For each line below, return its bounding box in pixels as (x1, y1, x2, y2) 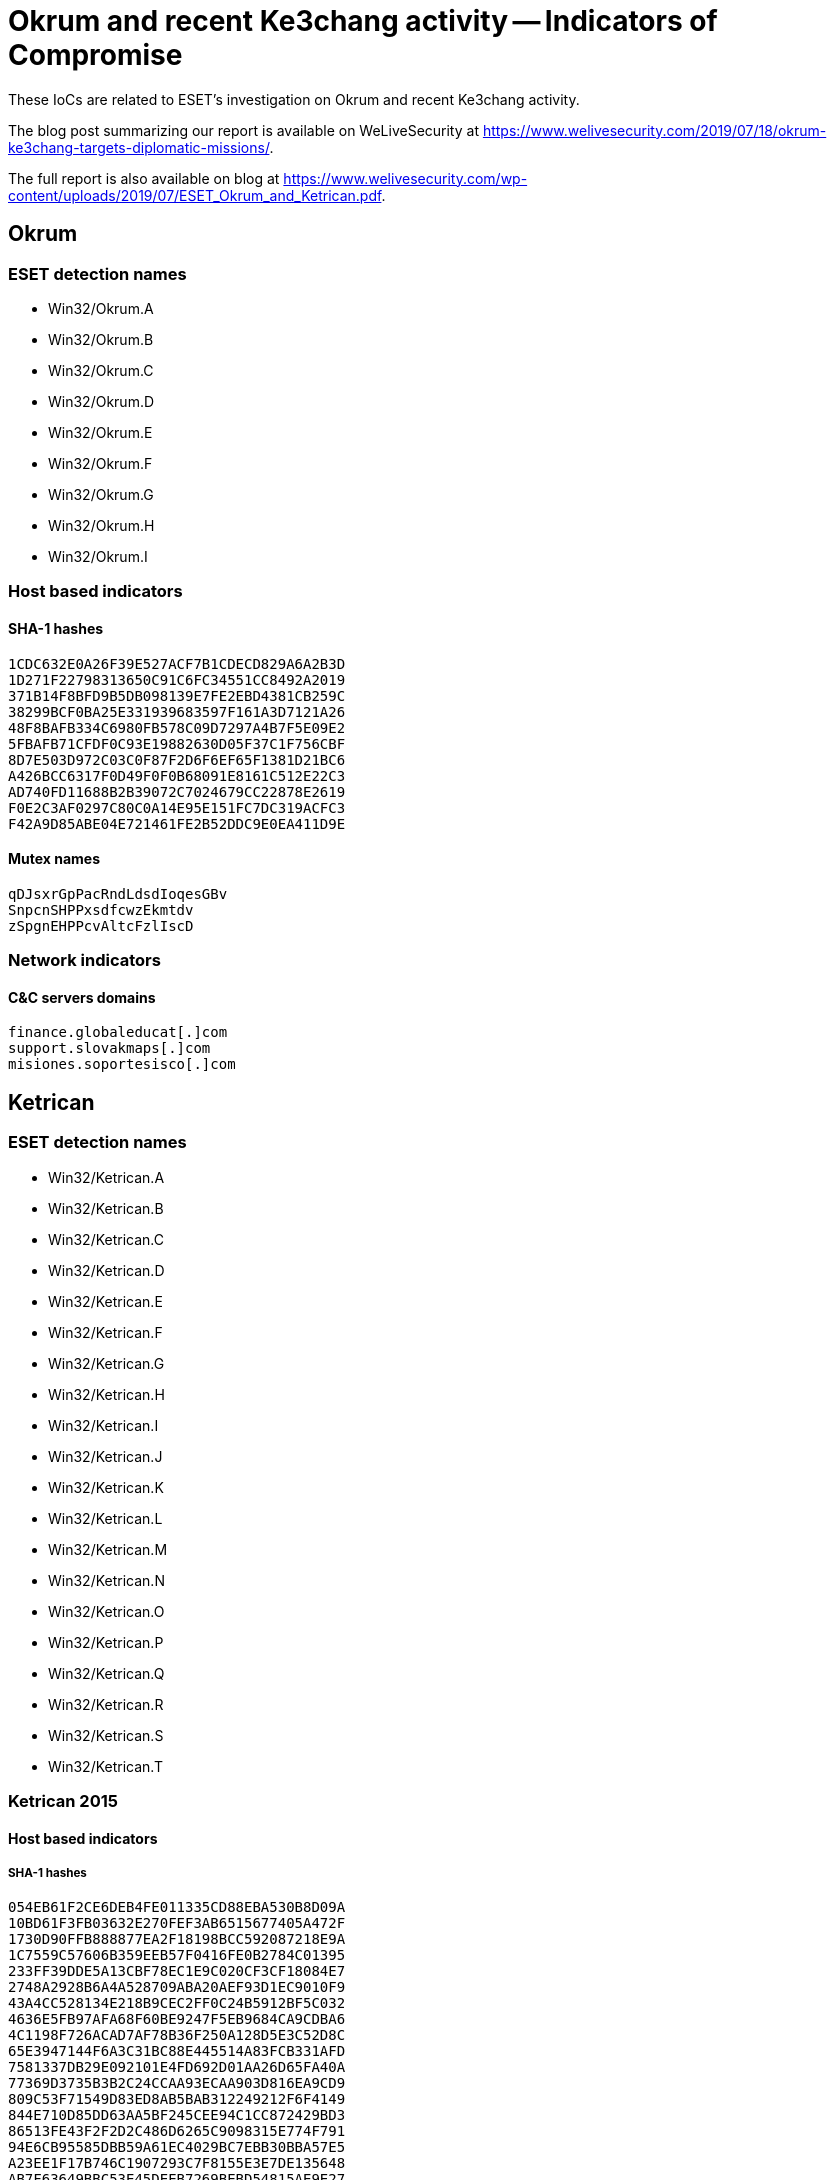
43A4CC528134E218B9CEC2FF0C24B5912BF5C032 (8, 1995, 346, 2012)
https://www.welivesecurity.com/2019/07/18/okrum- (482, 121, 827, 139)
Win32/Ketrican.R (48, 1695, 164, 1713)
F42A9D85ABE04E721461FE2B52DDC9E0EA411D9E (8, 815, 346, 832)
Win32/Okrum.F (48, 454, 153, 472)
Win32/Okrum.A (48, 299, 154, 317)
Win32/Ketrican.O (48, 1602, 165, 1620)
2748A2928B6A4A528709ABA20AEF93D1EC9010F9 (8, 1979, 346, 1996)
